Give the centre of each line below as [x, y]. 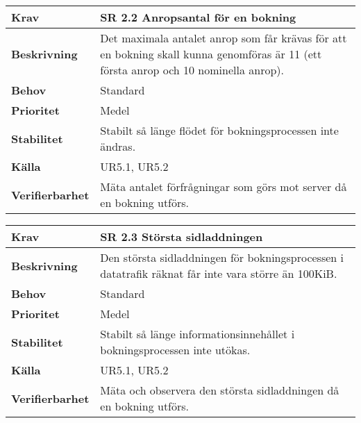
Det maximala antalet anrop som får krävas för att [224, 38]
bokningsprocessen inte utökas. [175, 350]
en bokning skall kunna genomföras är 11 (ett [211, 54]
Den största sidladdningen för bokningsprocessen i [222, 257]
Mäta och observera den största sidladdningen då [220, 390]
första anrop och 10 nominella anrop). [192, 70]
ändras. [118, 146]
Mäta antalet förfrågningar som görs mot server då [224, 186]
